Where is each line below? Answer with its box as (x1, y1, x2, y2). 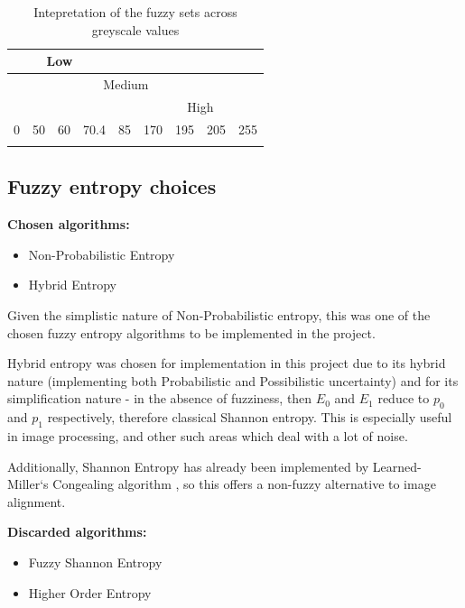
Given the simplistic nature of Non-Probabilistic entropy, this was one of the (7, 306, 431, 325)
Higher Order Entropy (28, 583, 152, 602)
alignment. (7, 492, 66, 511)
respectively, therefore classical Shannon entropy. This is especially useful (47, 408, 452, 427)
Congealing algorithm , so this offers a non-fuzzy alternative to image (52, 474, 436, 493)
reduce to (377, 389, 430, 408)
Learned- (372, 456, 422, 475)
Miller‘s (7, 474, 49, 493)
